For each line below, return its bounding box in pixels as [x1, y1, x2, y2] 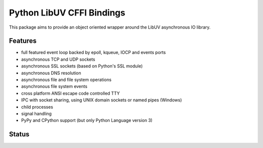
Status [9, 130, 30, 138]
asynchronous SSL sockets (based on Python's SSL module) [21, 63, 143, 69]
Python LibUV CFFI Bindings [9, 7, 126, 18]
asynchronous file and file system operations [21, 77, 112, 82]
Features [9, 37, 37, 45]
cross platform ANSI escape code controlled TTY [21, 90, 120, 96]
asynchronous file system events [21, 83, 88, 89]
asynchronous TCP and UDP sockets [21, 56, 95, 62]
